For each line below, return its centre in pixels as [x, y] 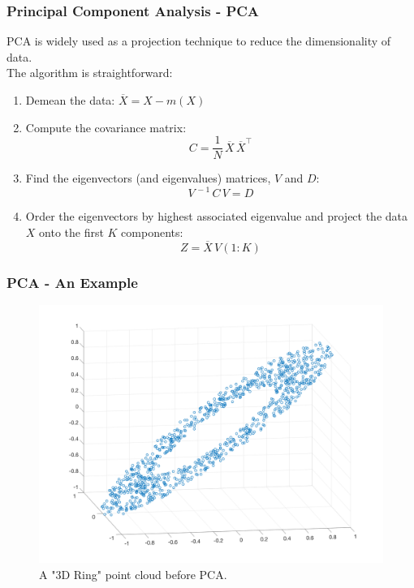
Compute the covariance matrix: [106, 127]
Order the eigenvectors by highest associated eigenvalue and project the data [217, 216]
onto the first [71, 232]
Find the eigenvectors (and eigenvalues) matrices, [148, 178]
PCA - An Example [72, 282]
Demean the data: [70, 100]
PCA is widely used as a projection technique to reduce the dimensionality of [199, 41]
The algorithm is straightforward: [90, 73]
